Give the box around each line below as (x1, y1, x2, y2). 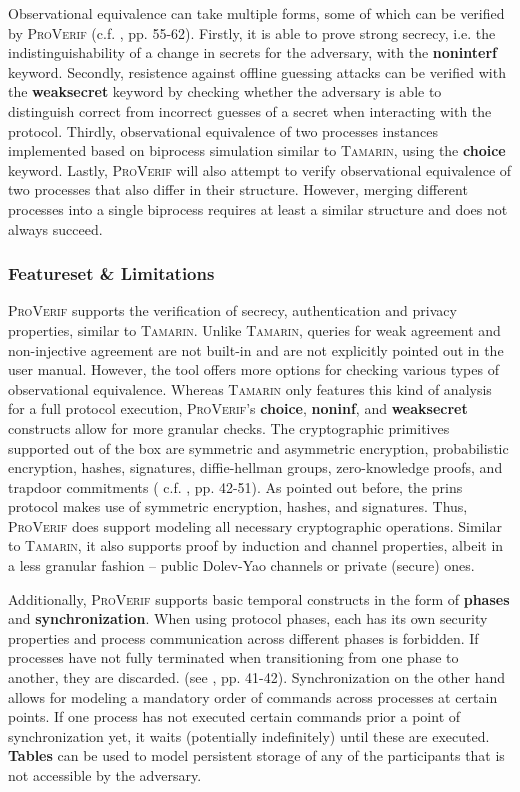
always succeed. (8, 218, 103, 239)
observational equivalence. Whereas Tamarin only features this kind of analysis (8, 378, 492, 399)
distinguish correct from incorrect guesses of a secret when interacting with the (8, 100, 492, 121)
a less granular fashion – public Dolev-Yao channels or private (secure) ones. (8, 555, 475, 576)
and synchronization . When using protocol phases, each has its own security (8, 608, 488, 629)
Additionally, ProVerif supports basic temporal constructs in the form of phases (8, 588, 510, 609)
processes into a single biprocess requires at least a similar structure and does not (8, 198, 508, 219)
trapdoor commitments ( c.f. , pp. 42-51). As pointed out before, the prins (8, 476, 463, 497)
